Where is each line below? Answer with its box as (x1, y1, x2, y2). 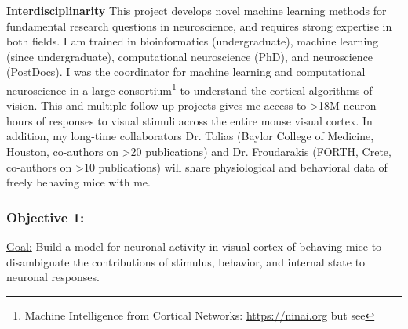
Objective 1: (6, 207, 85, 226)
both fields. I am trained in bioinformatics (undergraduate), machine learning (6, 33, 379, 49)
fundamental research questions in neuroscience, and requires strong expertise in (6, 17, 392, 34)
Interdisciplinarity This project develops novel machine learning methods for (6, 2, 387, 18)
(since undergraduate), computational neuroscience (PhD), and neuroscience (6, 48, 373, 64)
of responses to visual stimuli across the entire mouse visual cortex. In (36, 112, 373, 128)
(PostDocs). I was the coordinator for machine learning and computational (6, 63, 366, 80)
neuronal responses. (6, 269, 100, 285)
